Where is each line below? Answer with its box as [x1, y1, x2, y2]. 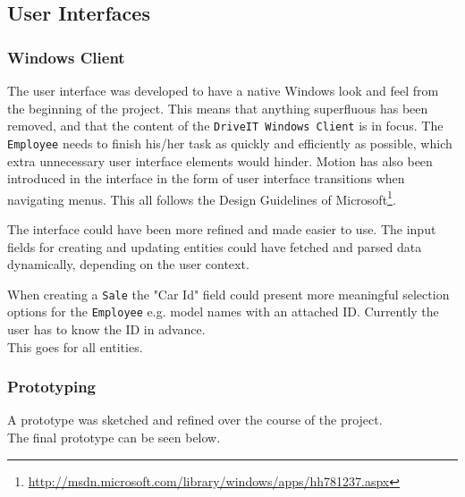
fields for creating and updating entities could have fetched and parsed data [7, 237, 422, 256]
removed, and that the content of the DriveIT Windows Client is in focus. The [7, 116, 444, 135]
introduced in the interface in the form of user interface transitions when [7, 169, 405, 188]
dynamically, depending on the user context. [7, 255, 249, 274]
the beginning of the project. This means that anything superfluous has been [7, 98, 428, 117]
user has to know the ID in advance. [7, 320, 206, 339]
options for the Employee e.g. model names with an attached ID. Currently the [7, 302, 439, 321]
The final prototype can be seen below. [7, 428, 221, 447]
